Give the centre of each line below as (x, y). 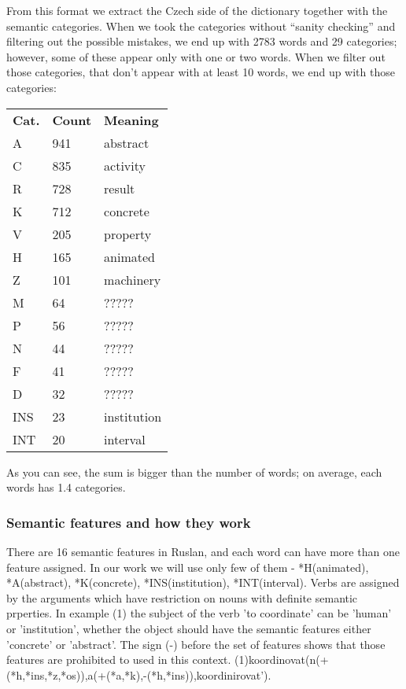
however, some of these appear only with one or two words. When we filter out (196, 56)
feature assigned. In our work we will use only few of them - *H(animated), (188, 567)
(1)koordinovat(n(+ (282, 660)
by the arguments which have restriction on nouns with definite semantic (182, 597)
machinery (133, 279)
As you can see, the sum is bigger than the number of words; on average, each (194, 472)
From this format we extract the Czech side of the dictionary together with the (197, 10)
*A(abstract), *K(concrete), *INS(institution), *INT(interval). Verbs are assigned (203, 582)
